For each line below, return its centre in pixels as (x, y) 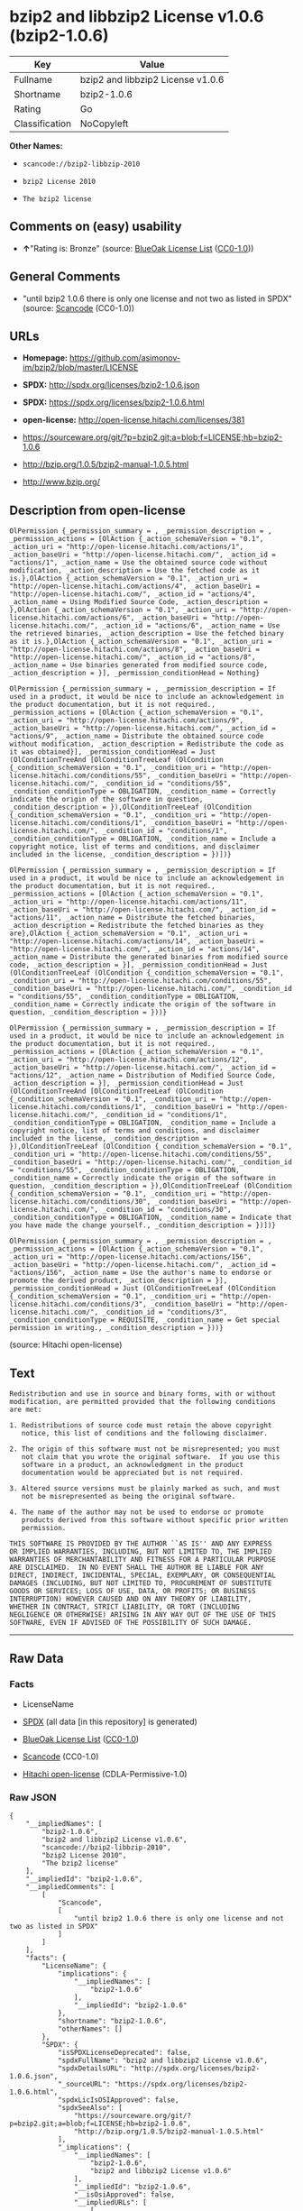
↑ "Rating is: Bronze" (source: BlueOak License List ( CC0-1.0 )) (138, 248)
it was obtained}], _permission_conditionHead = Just (113, 752)
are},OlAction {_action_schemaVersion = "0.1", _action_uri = (129, 934)
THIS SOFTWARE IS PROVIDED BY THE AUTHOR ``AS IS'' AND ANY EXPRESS (141, 1544)
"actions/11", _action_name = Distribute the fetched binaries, (133, 918)
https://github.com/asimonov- (125, 358)
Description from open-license (98, 510)
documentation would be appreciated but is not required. (133, 1472)
